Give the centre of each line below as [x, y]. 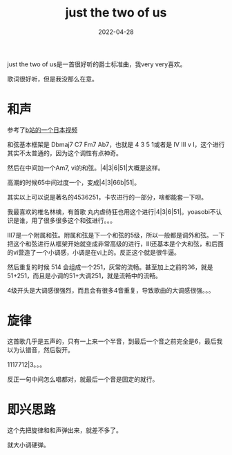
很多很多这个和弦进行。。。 [79, 220]
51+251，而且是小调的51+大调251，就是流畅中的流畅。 [85, 275]
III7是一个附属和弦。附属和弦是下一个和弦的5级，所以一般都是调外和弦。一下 [116, 235]
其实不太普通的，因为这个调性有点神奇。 [65, 153]
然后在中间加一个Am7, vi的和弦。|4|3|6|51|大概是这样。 [86, 168]
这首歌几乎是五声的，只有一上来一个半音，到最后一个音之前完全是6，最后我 [115, 341]
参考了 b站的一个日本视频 [42, 130]
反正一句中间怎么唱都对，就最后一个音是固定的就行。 [83, 379]
